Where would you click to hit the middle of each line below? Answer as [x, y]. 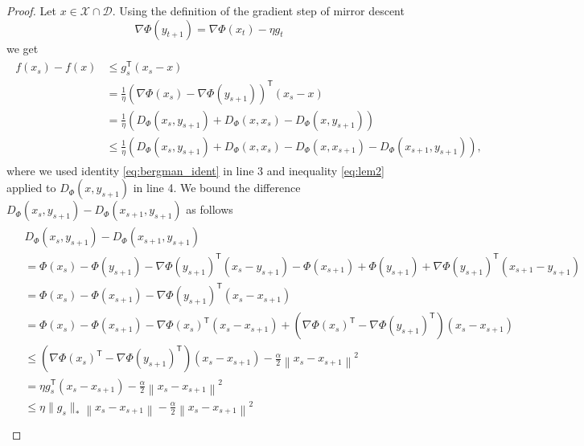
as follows [210, 209]
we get [23, 48]
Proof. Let [31, 10]
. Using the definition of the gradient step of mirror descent [258, 10]
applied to [31, 188]
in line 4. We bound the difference [217, 188]
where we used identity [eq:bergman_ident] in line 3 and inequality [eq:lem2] [195, 170]
